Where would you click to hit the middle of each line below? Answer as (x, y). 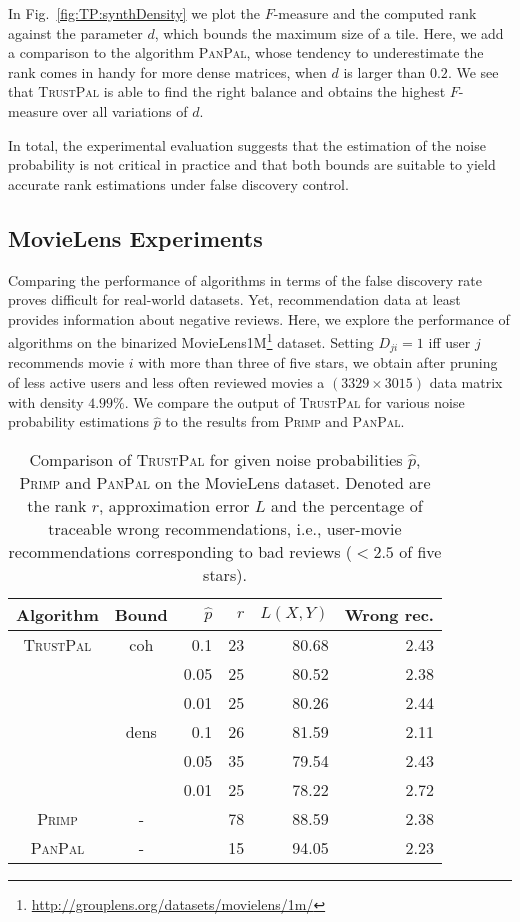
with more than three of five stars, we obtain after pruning (318, 362)
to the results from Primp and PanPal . (285, 421)
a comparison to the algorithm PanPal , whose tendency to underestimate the (246, 52)
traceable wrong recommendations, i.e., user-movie (225, 528)
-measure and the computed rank (375, 13)
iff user (449, 341)
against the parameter (75, 32)
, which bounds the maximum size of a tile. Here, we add (329, 32)
